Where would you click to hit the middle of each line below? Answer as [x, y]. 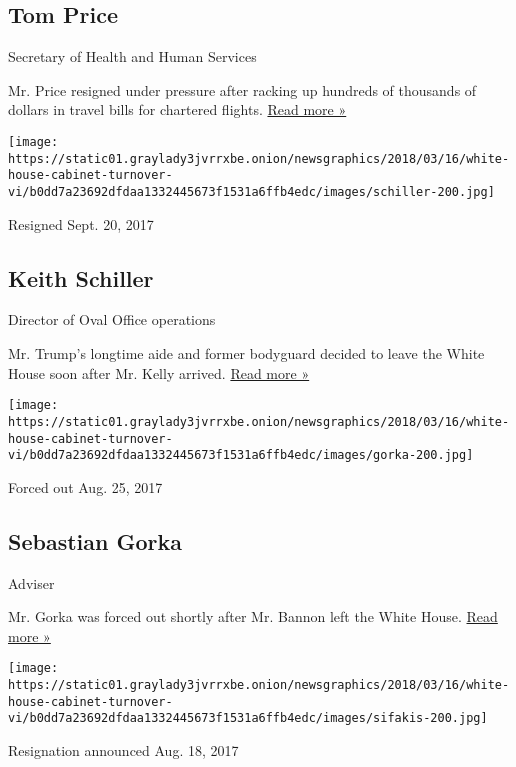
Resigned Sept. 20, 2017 [81, 223]
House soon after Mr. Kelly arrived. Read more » [159, 372]
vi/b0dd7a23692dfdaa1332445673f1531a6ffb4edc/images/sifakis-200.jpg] [248, 718]
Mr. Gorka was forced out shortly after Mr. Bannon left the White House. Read [253, 616]
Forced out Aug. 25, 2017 [85, 486]
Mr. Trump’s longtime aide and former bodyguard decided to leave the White [246, 353]
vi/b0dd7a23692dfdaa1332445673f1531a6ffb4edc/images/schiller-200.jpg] [251, 191]
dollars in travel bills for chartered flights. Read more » [177, 109]
